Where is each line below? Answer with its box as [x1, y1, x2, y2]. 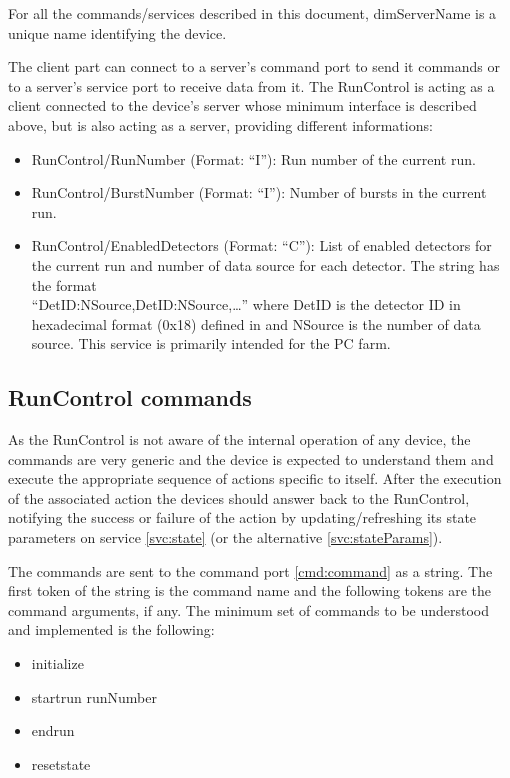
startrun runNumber [31, 686, 157, 707]
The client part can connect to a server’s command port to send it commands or [8, 56, 501, 77]
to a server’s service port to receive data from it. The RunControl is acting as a [8, 75, 495, 96]
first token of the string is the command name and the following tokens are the [8, 580, 492, 601]
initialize [31, 653, 84, 674]
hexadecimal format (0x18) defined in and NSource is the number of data [31, 313, 481, 334]
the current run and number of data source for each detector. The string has [31, 254, 500, 275]
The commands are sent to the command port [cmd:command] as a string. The [8, 560, 493, 581]
